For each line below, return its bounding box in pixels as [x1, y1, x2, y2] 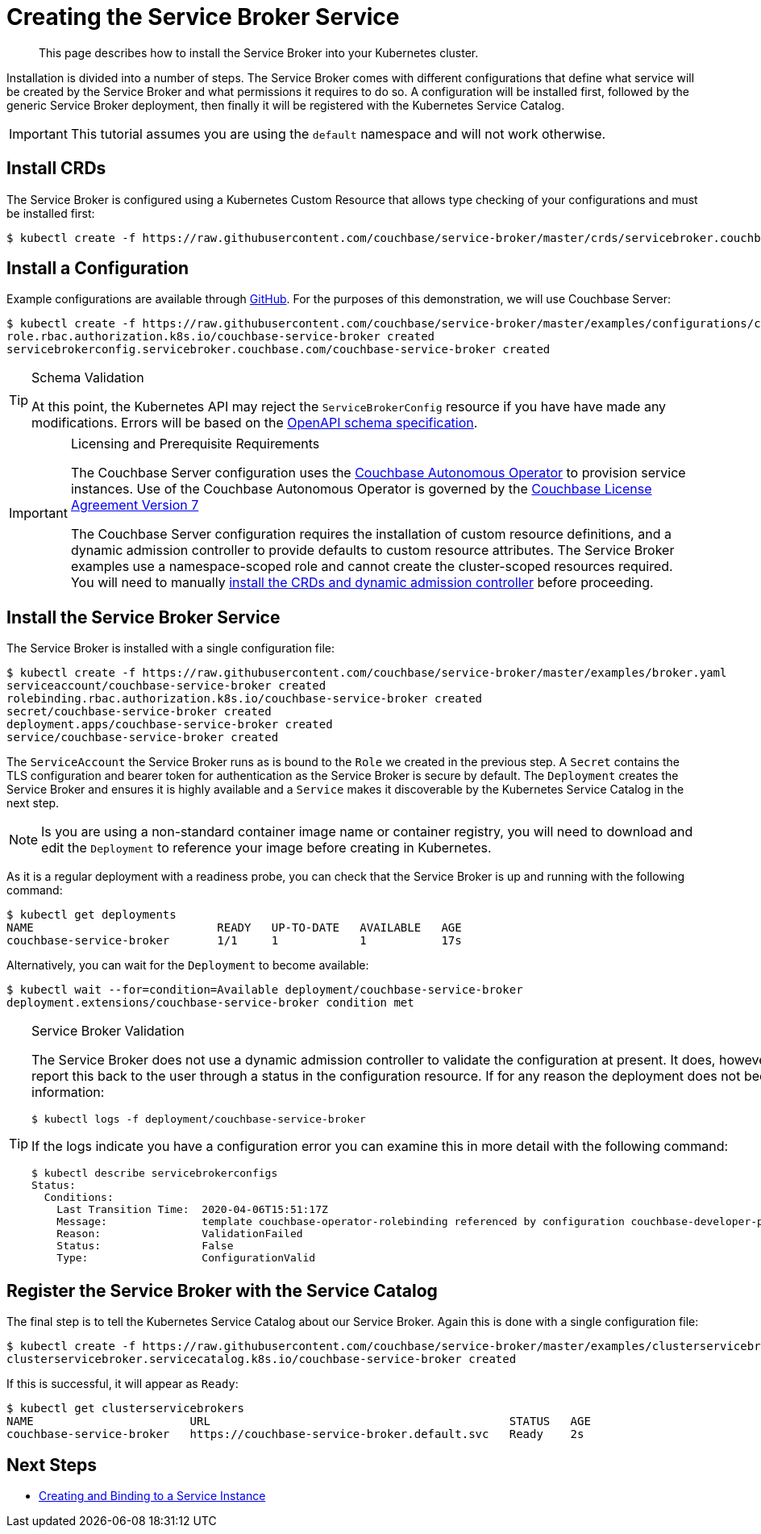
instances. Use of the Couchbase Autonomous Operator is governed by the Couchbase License [70, 481, 652, 498]
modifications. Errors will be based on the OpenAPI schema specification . [31, 415, 478, 431]
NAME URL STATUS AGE [6, 1415, 591, 1428]
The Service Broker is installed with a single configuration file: [6, 641, 335, 656]
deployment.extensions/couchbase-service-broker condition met [6, 996, 414, 1010]
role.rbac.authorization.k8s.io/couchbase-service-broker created [6, 330, 435, 344]
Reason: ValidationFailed [56, 1228, 303, 1240]
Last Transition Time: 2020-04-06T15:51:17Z [56, 1203, 328, 1216]
